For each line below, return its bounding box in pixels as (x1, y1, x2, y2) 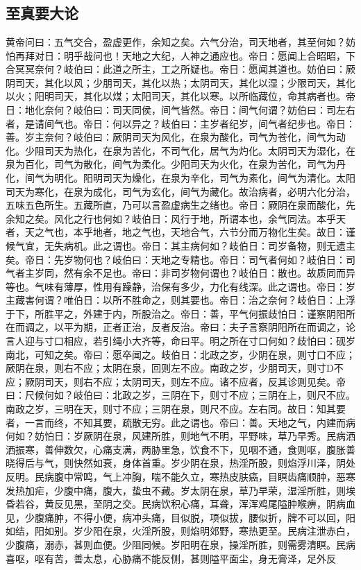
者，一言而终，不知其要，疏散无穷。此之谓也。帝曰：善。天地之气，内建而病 (6, 415, 355, 429)
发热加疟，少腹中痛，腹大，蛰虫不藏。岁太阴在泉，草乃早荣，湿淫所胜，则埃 (6, 483, 355, 497)
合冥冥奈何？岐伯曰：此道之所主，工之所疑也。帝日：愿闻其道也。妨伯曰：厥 (6, 62, 355, 76)
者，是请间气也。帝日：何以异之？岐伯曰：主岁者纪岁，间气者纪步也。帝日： (6, 116, 355, 130)
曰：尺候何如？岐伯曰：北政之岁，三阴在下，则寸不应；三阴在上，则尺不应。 (6, 388, 355, 402)
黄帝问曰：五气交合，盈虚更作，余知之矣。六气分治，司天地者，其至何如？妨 (6, 35, 355, 49)
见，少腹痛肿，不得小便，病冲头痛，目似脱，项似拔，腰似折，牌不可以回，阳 (6, 510, 355, 524)
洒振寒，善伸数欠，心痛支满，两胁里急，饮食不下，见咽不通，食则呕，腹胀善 (6, 442, 355, 456)
